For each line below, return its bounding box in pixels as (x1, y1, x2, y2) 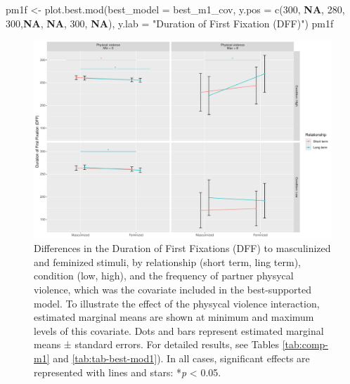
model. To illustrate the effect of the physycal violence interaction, (34, 296, 320, 310)
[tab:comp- (282, 337, 329, 352)
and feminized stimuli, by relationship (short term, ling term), (34, 254, 301, 269)
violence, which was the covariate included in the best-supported (34, 282, 312, 296)
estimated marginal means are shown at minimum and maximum (34, 310, 314, 324)
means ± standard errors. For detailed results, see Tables (34, 337, 280, 352)
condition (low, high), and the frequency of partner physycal (34, 268, 294, 283)
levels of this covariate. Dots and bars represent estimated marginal (34, 323, 324, 338)
